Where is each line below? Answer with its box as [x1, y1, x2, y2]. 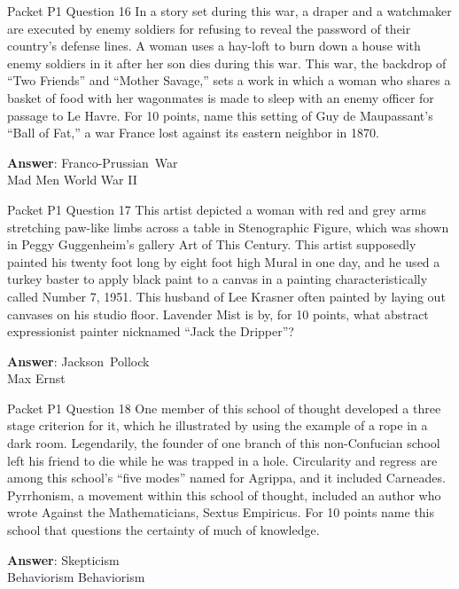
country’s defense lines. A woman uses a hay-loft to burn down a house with [7, 36, 421, 55]
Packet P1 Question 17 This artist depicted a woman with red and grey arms [7, 200, 426, 218]
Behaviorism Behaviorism [7, 568, 145, 586]
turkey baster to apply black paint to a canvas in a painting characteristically [7, 270, 428, 288]
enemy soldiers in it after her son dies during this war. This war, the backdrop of [7, 53, 447, 72]
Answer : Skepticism [7, 550, 120, 569]
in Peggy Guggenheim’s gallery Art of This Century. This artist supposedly [7, 235, 416, 254]
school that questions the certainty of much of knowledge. [7, 521, 320, 539]
